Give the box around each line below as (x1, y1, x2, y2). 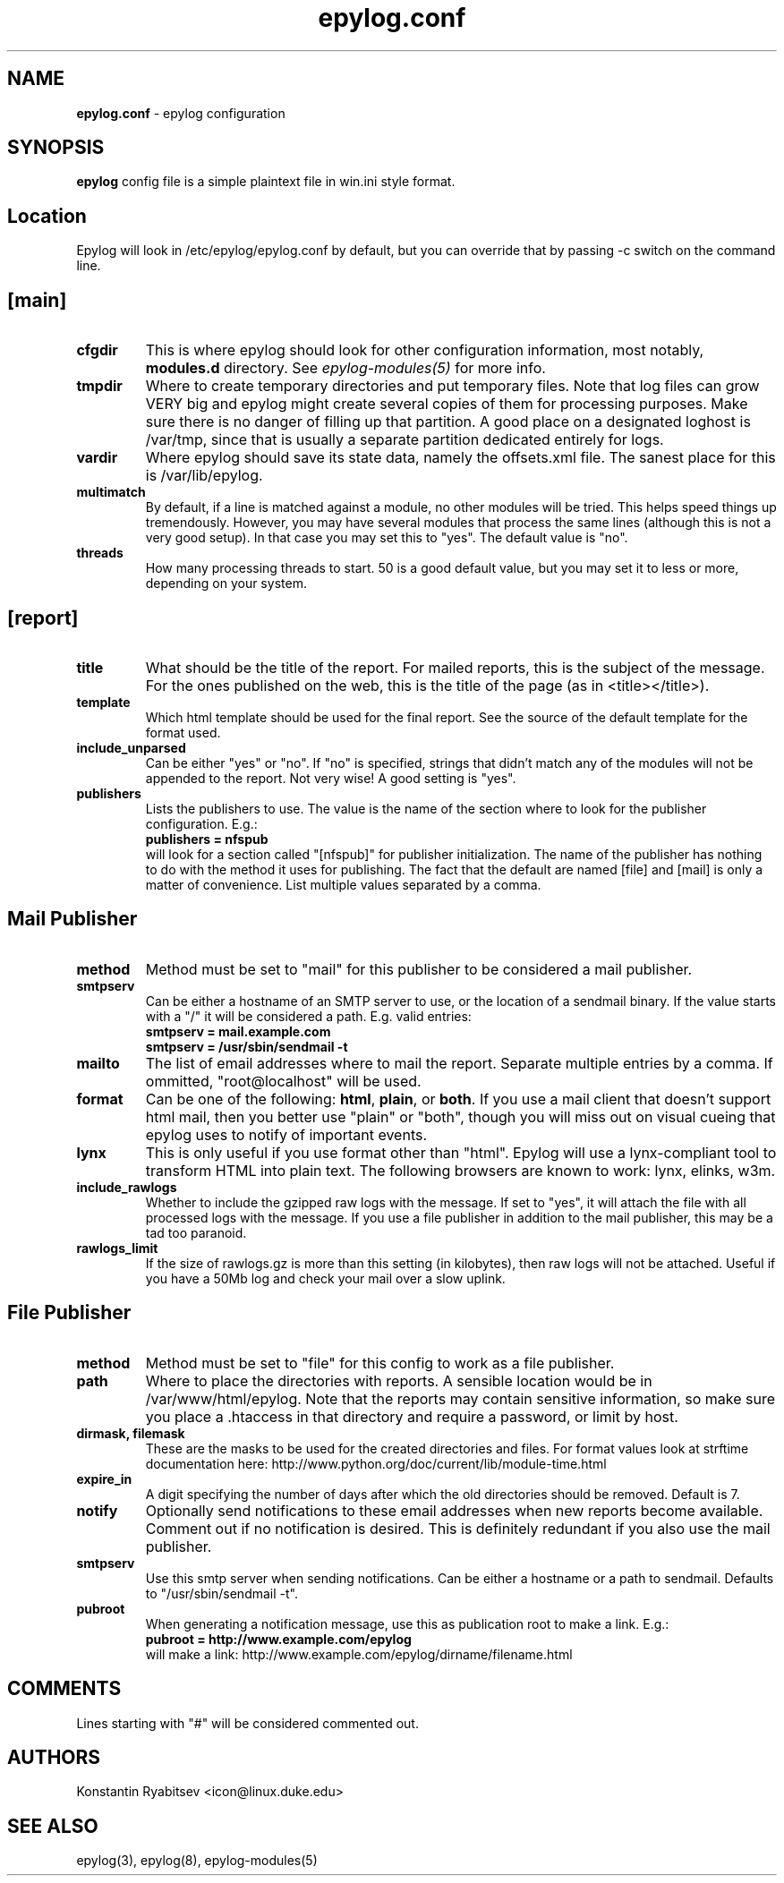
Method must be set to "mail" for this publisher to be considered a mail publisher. (145, 959, 693, 978)
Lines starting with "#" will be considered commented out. (76, 1715, 419, 1731)
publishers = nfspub (145, 831, 268, 847)
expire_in (76, 1470, 132, 1487)
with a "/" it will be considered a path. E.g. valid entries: (145, 1008, 472, 1024)
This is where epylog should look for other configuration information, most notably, (145, 341, 704, 360)
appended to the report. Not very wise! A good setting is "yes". (145, 770, 516, 786)
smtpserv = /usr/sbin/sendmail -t (145, 1038, 348, 1054)
